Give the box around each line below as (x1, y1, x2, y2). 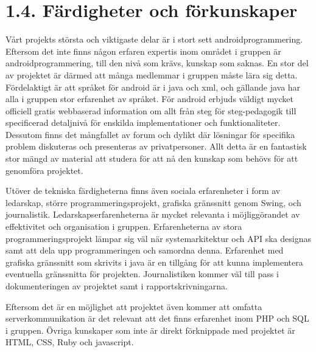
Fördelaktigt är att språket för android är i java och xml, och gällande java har (5, 80, 301, 93)
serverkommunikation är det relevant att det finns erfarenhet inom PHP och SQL (5, 312, 309, 325)
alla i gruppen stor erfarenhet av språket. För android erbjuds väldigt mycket (5, 92, 293, 105)
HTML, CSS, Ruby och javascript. (5, 336, 134, 348)
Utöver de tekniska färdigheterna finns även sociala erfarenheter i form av (5, 184, 281, 197)
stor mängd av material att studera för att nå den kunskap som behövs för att (5, 152, 298, 165)
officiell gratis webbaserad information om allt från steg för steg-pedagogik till (5, 104, 297, 117)
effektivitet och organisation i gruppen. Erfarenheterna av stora (5, 220, 242, 233)
